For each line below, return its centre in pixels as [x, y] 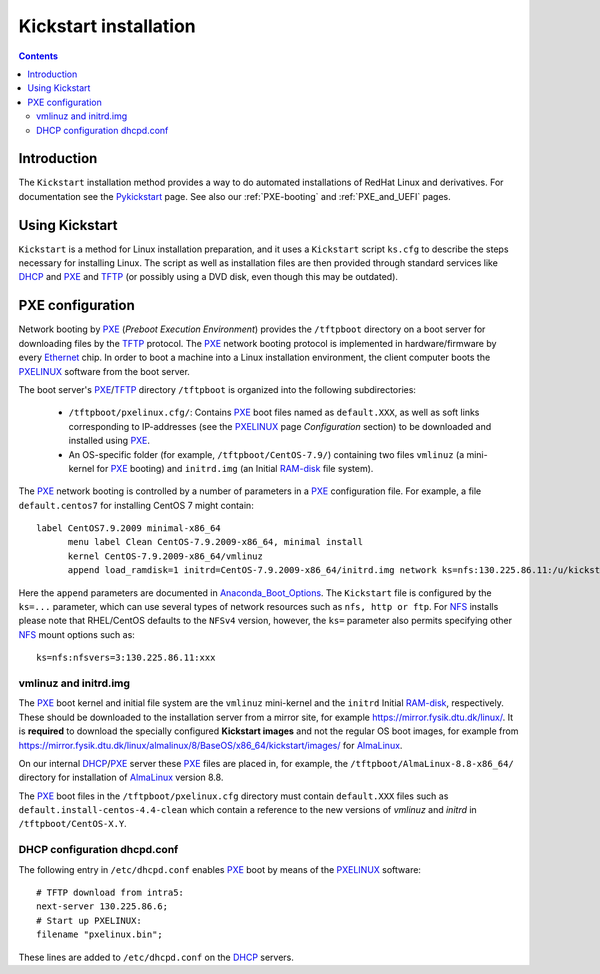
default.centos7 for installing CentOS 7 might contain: [136, 505]
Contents [38, 56]
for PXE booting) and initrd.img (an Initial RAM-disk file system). [235, 468]
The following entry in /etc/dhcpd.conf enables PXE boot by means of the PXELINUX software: [220, 869]
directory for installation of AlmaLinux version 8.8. [121, 777]
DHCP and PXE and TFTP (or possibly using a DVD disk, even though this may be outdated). [208, 277]
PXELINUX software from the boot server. [104, 371]
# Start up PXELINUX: [89, 920]
